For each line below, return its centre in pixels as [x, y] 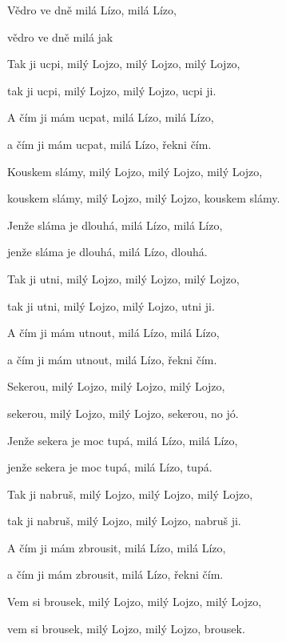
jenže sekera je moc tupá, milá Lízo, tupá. [110, 467]
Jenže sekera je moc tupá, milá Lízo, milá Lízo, [123, 440]
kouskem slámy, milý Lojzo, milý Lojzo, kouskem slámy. [144, 198]
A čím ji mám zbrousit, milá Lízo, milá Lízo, [117, 547]
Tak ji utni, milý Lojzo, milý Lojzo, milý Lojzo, [123, 278]
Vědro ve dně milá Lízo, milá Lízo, [92, 10]
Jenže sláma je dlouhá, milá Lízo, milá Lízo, [115, 225]
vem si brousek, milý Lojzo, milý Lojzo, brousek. [126, 628]
